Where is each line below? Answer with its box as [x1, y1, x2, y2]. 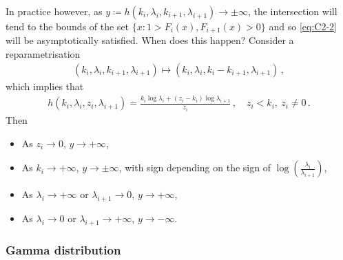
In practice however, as [6, 4, 103, 18]
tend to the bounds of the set [6, 19, 129, 33]
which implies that [6, 78, 84, 93]
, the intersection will [247, 4, 337, 18]
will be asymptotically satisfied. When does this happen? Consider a [6, 33, 294, 47]
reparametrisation [6, 47, 81, 61]
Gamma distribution [6, 241, 121, 258]
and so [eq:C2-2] [269, 19, 337, 33]
